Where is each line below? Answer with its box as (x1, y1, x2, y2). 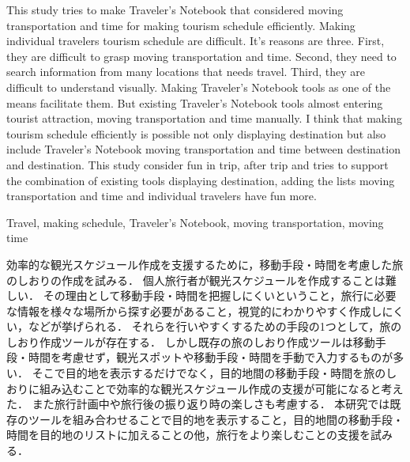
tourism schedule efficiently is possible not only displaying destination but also (6, 125, 386, 142)
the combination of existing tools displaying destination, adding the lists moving (6, 172, 395, 188)
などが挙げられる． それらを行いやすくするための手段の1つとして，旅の (28, 318, 402, 335)
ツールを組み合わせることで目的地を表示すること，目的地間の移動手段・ (28, 411, 404, 427)
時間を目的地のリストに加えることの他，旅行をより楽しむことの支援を (6, 426, 371, 443)
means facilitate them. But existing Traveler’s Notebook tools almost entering (6, 94, 383, 111)
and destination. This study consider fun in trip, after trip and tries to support (6, 156, 389, 172)
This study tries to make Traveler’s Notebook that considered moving (6, 2, 344, 17)
